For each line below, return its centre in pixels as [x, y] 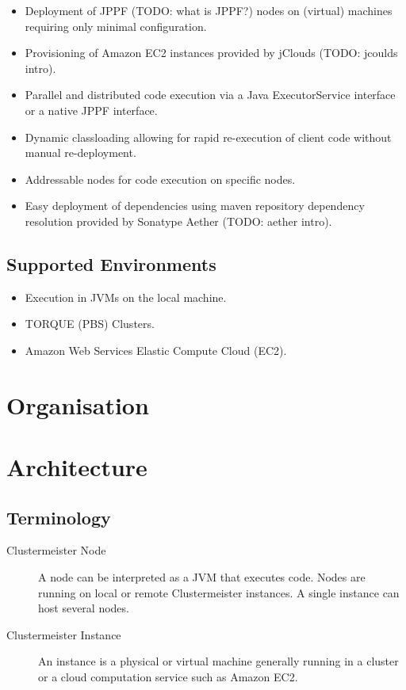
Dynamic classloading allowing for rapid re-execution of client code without [208, 137]
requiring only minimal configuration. [116, 26]
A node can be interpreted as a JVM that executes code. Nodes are [202, 577]
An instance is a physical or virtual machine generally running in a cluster [218, 661]
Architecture [77, 467]
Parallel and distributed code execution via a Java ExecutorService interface [210, 95]
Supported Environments [111, 263]
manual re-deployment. [80, 152]
